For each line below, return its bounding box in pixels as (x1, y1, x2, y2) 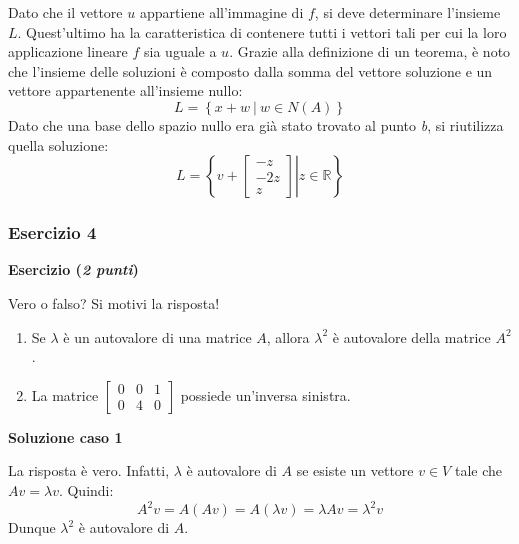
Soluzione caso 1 (8, 426, 123, 447)
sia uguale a (144, 41, 217, 62)
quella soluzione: (8, 134, 109, 155)
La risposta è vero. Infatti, (8, 460, 170, 481)
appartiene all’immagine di (139, 2, 304, 22)
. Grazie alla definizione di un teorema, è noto (229, 41, 511, 62)
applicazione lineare (8, 41, 128, 62)
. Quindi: (58, 479, 114, 500)
